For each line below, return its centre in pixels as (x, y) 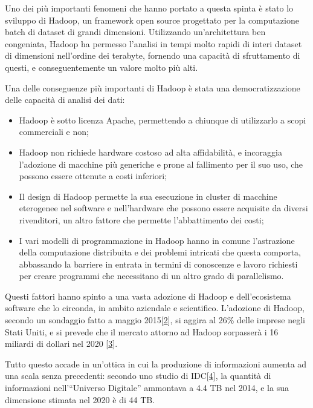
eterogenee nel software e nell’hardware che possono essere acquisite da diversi (163, 208)
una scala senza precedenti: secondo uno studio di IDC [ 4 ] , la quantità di (138, 376)
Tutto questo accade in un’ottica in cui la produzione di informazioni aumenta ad (156, 364)
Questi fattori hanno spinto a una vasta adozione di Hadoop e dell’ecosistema (148, 296)
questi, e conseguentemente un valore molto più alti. (102, 67)
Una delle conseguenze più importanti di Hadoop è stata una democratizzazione (153, 87)
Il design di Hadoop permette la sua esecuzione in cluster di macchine (148, 196)
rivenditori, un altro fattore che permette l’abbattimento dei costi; (141, 219)
